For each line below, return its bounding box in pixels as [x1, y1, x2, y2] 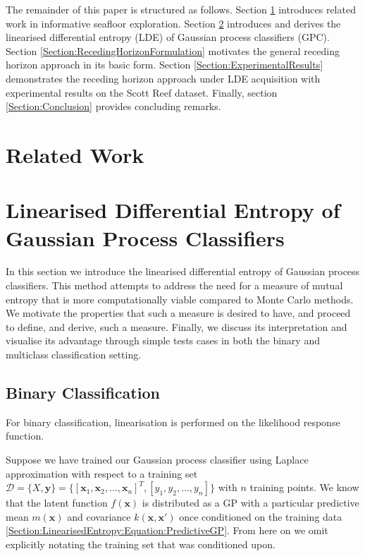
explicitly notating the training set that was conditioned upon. [6, 536, 276, 551]
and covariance [67, 509, 131, 524]
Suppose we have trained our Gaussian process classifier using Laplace [6, 452, 309, 466]
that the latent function [6, 495, 108, 510]
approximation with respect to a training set [6, 466, 198, 481]
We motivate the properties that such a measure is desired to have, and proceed [6, 306, 351, 320]
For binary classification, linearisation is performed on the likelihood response [6, 414, 340, 429]
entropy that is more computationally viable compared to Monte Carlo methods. [6, 291, 354, 306]
